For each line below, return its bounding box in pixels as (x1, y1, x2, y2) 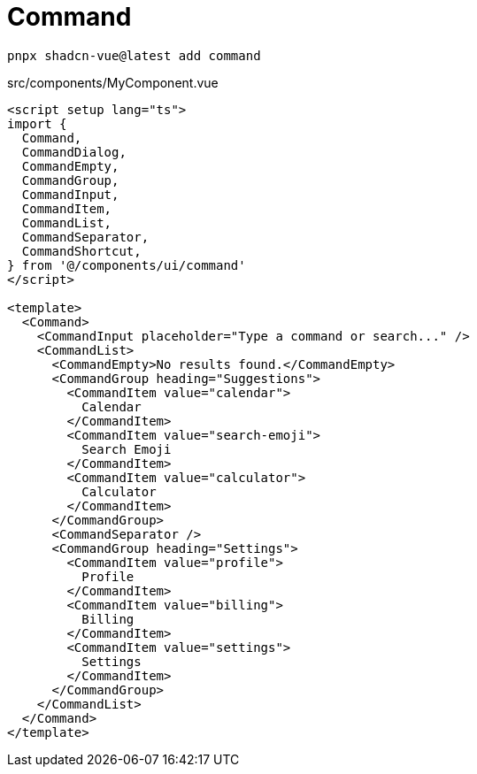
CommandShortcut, (21, 243, 142, 258)
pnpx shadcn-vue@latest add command (7, 48, 261, 63)
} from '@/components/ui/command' (7, 257, 246, 272)
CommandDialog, (21, 144, 127, 159)
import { (7, 116, 67, 131)
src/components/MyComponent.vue (7, 74, 219, 90)
